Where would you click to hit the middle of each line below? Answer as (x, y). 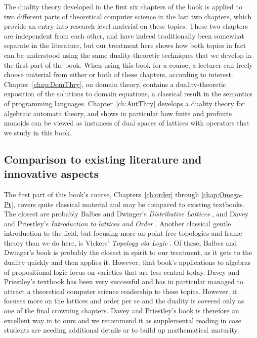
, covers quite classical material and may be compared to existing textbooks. (129, 204)
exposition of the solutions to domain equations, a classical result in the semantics (128, 94)
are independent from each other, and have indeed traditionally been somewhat (124, 35)
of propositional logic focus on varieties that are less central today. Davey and (122, 272)
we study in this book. (38, 132)
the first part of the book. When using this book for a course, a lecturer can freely (128, 64)
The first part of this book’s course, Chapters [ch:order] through (102, 194)
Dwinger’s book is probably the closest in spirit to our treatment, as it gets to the (128, 252)
